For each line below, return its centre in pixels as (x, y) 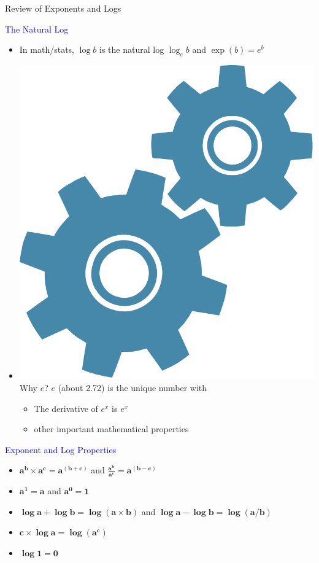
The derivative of (66, 408)
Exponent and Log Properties (61, 449)
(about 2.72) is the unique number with (133, 387)
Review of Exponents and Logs (63, 8)
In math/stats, (47, 49)
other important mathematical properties (111, 429)
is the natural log (132, 49)
